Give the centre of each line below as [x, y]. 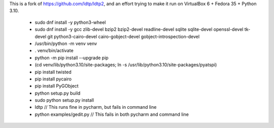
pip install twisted [53, 72]
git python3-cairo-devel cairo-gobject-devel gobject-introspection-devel [124, 36]
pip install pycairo [53, 79]
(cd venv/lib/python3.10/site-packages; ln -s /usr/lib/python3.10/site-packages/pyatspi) [126, 65]
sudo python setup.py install [64, 100]
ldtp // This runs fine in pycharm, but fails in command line [96, 107]
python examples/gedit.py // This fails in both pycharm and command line [112, 114]
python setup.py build [58, 93]
